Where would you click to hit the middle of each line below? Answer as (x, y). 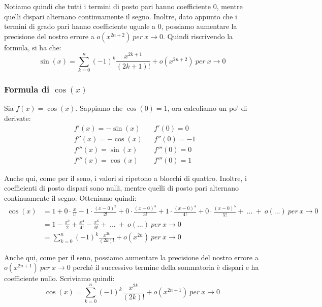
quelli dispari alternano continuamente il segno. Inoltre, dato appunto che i (121, 16)
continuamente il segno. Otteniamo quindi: (70, 197)
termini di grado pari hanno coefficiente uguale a (80, 26)
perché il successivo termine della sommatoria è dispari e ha (166, 267)
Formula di (27, 89)
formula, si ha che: (33, 47)
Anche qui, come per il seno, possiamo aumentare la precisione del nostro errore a (131, 257)
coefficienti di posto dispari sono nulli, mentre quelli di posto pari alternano (122, 188)
